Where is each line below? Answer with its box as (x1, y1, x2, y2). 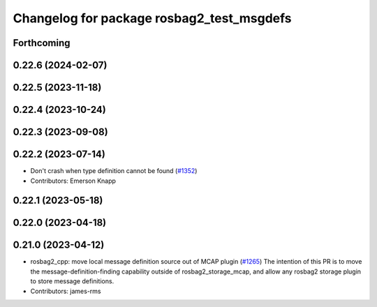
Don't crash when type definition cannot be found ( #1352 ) (30, 167, 198, 175)
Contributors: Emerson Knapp (30, 177, 117, 185)
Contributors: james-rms (30, 287, 101, 295)
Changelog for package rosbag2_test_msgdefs (13, 10, 293, 26)
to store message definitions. (30, 277, 114, 285)
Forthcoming (13, 37, 71, 49)
